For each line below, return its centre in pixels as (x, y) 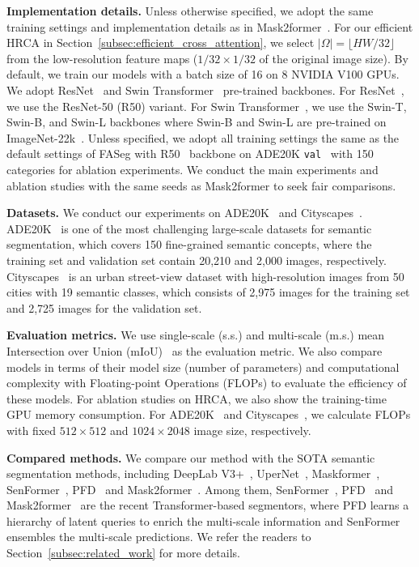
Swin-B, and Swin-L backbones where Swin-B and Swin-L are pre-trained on (197, 122)
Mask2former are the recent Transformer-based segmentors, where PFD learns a (208, 505)
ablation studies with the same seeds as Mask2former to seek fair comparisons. (201, 185)
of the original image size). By (334, 58)
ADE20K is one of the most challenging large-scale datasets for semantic (189, 228)
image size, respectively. (252, 430)
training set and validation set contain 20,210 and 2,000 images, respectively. (197, 260)
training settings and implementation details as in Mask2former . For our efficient (210, 26)
